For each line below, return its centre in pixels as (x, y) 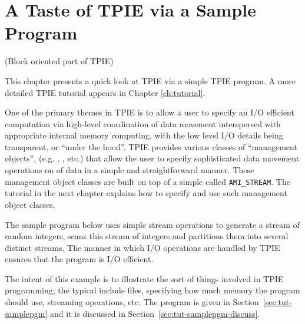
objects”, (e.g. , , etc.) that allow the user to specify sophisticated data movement (152, 158)
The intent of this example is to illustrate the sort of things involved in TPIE (144, 278)
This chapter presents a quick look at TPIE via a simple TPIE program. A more (150, 80)
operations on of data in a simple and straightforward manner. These (130, 170)
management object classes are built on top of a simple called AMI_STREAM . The (147, 181)
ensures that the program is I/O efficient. (79, 259)
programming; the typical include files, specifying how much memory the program (152, 290)
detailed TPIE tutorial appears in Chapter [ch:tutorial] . (105, 92)
